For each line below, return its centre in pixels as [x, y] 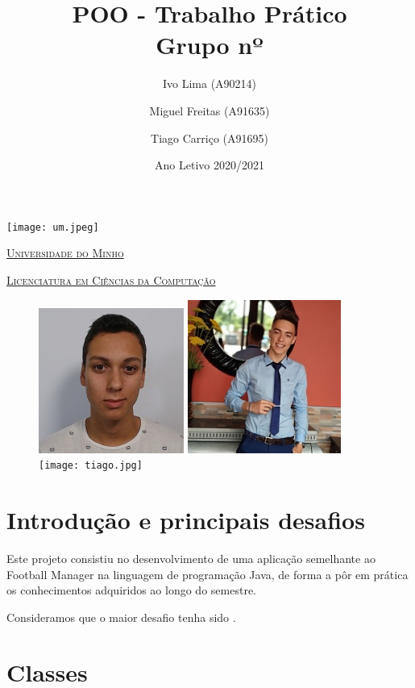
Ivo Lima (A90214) [210, 83]
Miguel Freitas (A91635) [210, 110]
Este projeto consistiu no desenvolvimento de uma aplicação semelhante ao [191, 558]
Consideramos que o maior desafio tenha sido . [121, 617]
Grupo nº [210, 45]
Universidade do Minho [65, 253]
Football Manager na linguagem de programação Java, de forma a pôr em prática [207, 574]
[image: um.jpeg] [53, 227]
